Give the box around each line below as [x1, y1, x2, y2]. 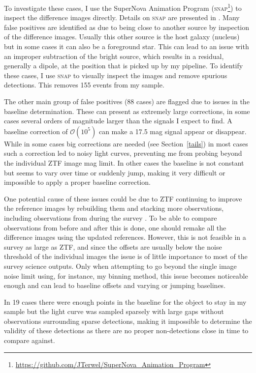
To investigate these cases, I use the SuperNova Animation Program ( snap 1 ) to [4, 1, 242, 13]
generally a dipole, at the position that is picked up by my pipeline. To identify [4, 60, 243, 71]
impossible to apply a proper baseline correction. [4, 177, 151, 187]
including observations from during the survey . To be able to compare [4, 212, 217, 223]
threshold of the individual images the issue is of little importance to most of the [4, 251, 248, 261]
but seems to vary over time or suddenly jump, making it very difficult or [4, 167, 225, 177]
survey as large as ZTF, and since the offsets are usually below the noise [4, 241, 222, 252]
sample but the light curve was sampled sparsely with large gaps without [4, 306, 224, 316]
